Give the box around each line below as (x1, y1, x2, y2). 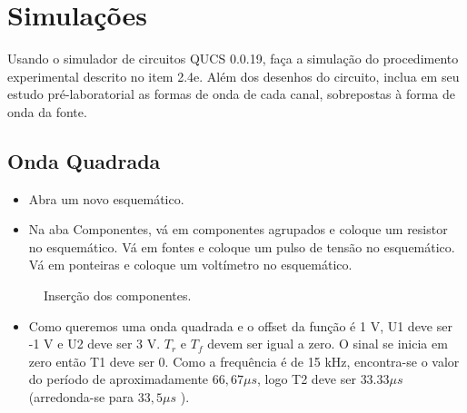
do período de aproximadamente (28, 369, 209, 388)
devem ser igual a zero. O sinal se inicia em (207, 334, 448, 353)
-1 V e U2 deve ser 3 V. (28, 334, 161, 353)
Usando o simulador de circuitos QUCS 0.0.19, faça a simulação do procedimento (7, 49, 459, 68)
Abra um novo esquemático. (28, 189, 184, 208)
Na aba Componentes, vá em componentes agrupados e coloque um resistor (28, 220, 448, 239)
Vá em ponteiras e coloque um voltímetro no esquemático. (28, 255, 353, 274)
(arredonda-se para (28, 388, 134, 407)
